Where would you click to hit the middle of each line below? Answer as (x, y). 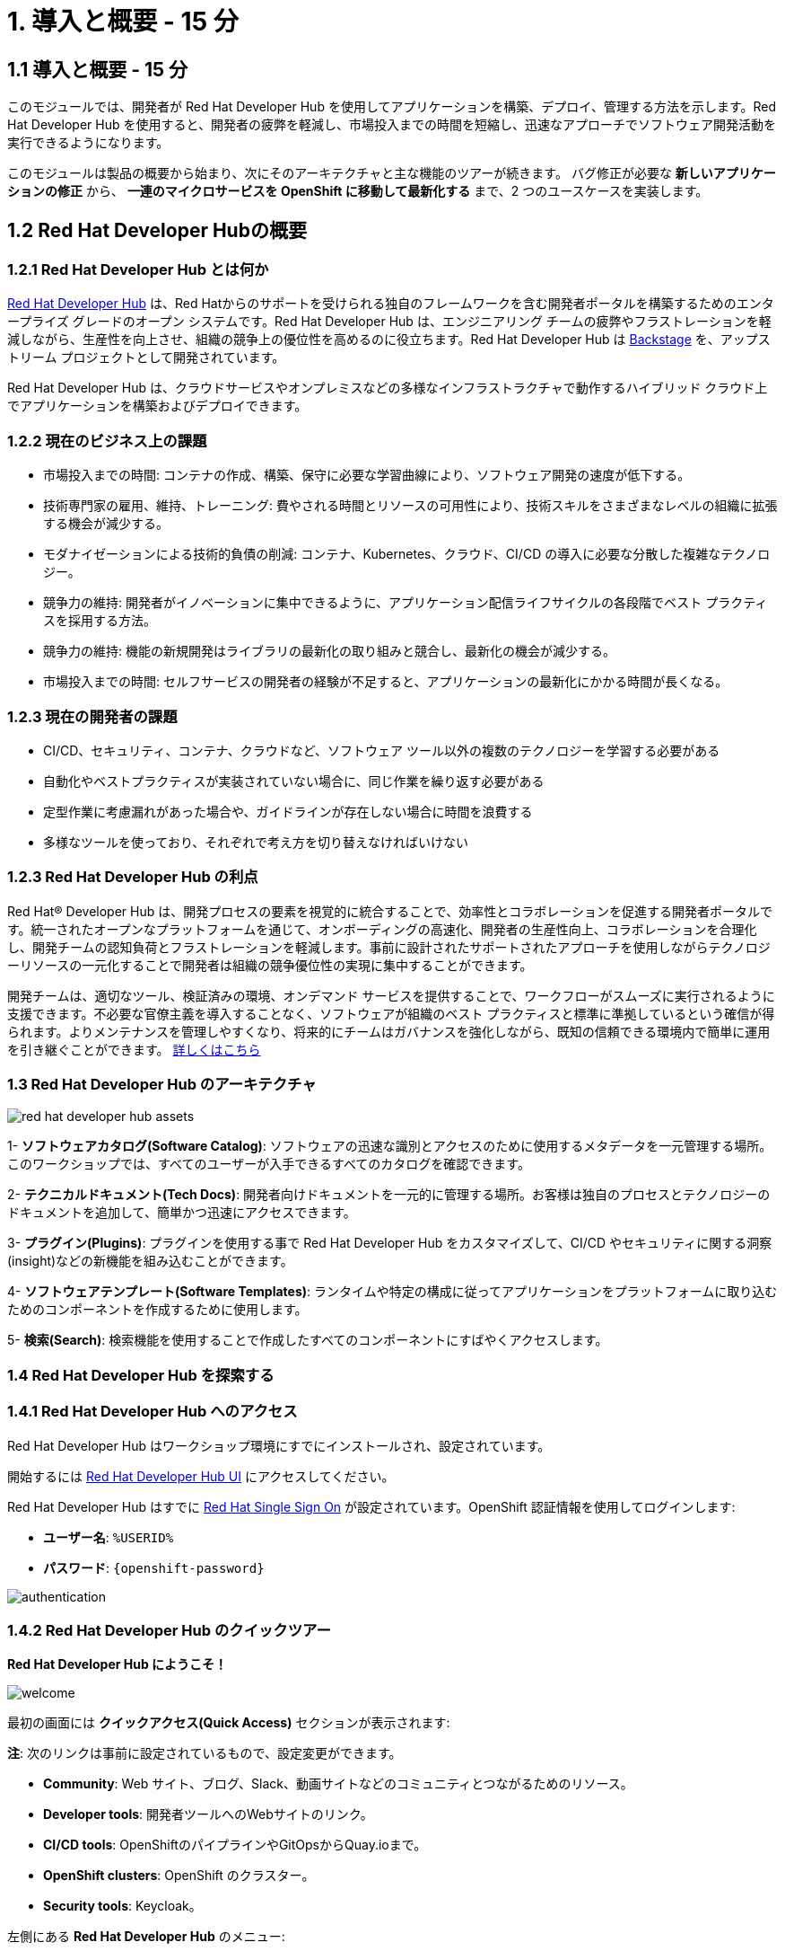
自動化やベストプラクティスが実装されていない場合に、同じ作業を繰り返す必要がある (294, 781)
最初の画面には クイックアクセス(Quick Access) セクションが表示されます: (229, 1723)
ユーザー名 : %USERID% (109, 1537)
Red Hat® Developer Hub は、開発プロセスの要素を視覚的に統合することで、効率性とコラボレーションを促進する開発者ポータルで (390, 911)
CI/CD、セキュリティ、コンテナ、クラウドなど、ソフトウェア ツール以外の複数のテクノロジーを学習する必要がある (382, 750)
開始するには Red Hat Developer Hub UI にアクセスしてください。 (201, 1476)
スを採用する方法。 (100, 621)
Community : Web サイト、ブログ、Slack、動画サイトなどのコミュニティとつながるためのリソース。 (338, 1784)
